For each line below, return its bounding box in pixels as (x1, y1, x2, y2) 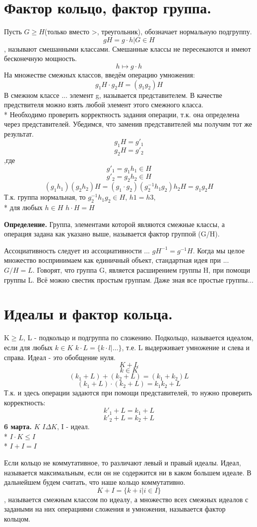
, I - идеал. (57, 421, 90, 432)
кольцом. (4, 513, 31, 524)
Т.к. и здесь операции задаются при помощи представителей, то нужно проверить (4, 387, 252, 398)
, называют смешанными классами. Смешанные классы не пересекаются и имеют (4, 43, 251, 54)
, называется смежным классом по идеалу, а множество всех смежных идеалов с (4, 494, 249, 504)
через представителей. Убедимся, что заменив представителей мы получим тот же (4, 119, 252, 129)
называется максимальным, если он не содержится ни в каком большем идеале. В (4, 467, 252, 477)
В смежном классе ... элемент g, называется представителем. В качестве (4, 89, 222, 100)
